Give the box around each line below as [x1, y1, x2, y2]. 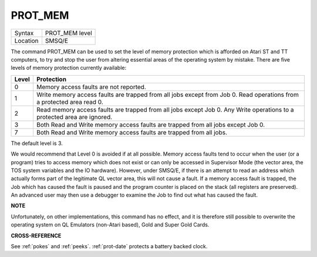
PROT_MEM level [45, 29, 92, 37]
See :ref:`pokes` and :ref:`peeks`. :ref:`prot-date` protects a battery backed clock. [11, 243, 208, 250]
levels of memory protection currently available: [11, 65, 127, 72]
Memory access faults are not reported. [36, 83, 146, 91]
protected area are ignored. [36, 113, 113, 121]
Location [14, 36, 39, 45]
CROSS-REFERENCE [11, 232, 62, 239]
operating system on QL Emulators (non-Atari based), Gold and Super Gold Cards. [11, 221, 210, 228]
